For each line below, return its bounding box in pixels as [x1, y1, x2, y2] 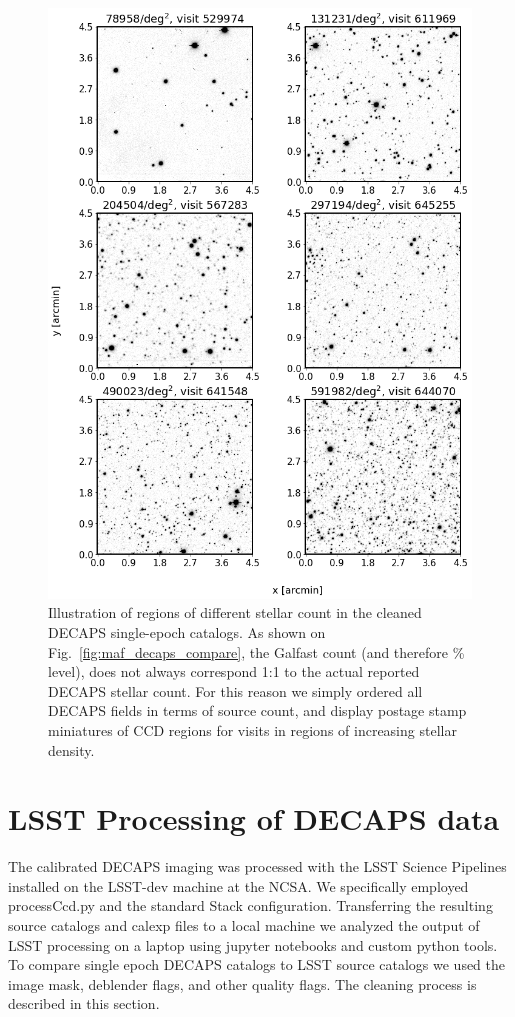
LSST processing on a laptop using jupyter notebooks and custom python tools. [8, 934, 498, 955]
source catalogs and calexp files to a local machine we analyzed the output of [8, 915, 480, 936]
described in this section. [8, 993, 160, 1014]
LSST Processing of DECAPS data [8, 798, 500, 839]
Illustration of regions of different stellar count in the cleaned [48, 602, 422, 623]
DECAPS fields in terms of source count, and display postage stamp [48, 700, 467, 721]
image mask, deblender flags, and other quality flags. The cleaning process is [8, 973, 477, 994]
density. [48, 739, 95, 760]
